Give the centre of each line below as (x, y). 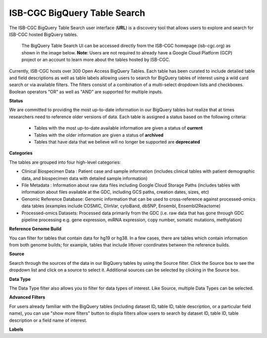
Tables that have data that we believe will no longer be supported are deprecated (117, 142)
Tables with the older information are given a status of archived (99, 135)
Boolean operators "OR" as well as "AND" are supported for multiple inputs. (86, 92)
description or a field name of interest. (48, 320)
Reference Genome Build (35, 229)
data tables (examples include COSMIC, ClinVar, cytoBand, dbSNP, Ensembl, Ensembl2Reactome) (121, 206)
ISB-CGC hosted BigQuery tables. (44, 34)
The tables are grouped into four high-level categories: (65, 162)
